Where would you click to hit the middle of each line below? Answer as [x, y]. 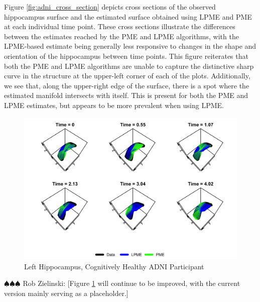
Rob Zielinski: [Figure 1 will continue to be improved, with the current [132, 283]
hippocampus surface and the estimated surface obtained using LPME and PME [128, 16]
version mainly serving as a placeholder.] [66, 293]
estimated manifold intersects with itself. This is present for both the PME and [126, 95]
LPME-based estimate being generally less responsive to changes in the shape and [130, 46]
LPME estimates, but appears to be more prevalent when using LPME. [114, 105]
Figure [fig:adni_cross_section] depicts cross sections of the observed [110, 7]
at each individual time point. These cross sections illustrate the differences [120, 26]
